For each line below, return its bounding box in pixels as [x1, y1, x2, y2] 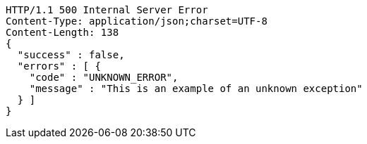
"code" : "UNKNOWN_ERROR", [29, 72, 179, 83]
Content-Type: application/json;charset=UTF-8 [6, 15, 267, 27]
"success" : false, [17, 49, 125, 60]
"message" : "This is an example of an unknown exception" [29, 83, 363, 94]
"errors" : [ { [17, 60, 101, 72]
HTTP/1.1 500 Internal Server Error [6, 4, 208, 15]
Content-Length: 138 [6, 27, 119, 38]
